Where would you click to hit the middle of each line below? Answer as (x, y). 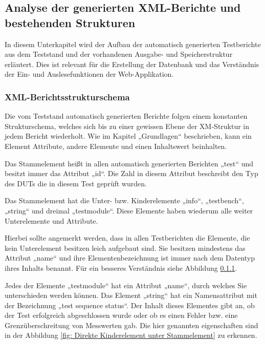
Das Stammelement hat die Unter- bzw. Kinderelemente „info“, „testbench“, (124, 200)
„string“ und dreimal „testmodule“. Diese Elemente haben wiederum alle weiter (129, 210)
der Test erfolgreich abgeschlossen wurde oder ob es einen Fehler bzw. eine (121, 315)
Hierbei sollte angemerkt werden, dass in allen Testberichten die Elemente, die (127, 238)
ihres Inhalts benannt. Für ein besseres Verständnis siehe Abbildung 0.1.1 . (121, 267)
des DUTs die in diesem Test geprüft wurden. (76, 183)
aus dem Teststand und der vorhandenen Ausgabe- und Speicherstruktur (119, 54)
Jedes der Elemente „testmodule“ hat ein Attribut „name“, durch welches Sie (126, 285)
